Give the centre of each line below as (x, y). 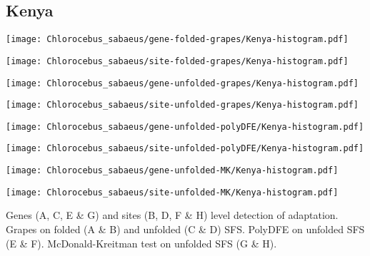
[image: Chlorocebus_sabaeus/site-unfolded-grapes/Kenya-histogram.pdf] (182, 105)
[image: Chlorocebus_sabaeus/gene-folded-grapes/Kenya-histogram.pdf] (177, 40)
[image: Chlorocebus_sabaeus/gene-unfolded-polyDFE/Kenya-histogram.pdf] (185, 127)
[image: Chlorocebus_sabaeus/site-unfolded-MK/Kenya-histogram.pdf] (172, 192)
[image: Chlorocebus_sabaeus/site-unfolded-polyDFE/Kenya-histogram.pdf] (185, 149)
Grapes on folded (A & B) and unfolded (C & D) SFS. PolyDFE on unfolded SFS (185, 229)
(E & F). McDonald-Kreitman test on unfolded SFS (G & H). (141, 243)
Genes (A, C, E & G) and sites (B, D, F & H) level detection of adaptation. (172, 215)
